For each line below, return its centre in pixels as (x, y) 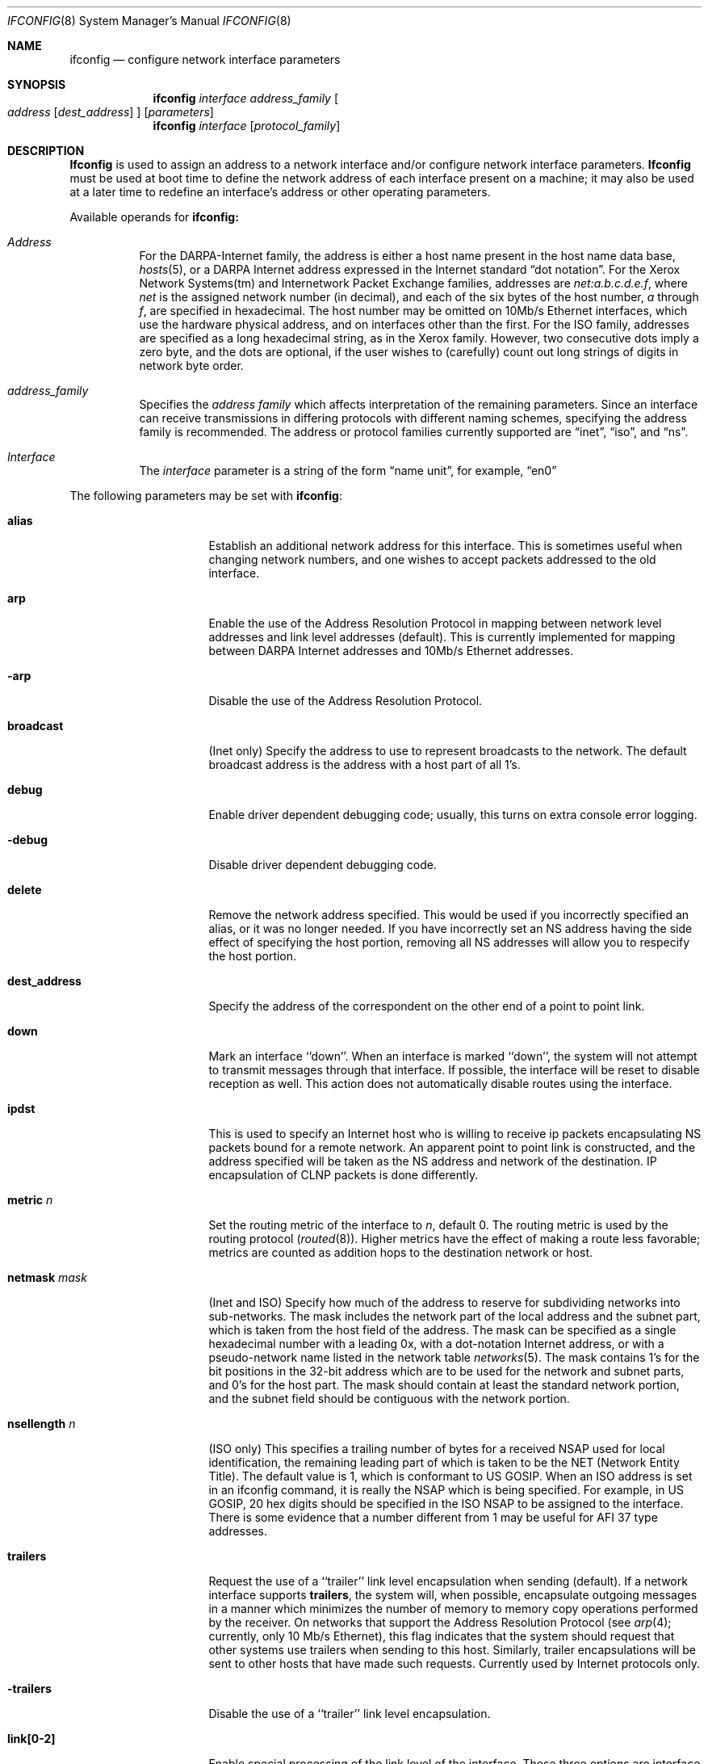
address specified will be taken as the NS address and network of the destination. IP (433, 1161)
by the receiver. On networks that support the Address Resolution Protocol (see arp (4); (440, 1622)
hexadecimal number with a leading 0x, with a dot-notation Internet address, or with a (436, 1344)
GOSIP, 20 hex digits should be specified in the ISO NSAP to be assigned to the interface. (446, 1504)
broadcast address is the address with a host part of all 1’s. (364, 764)
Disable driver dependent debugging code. (323, 865)
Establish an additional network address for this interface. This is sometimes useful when (445, 546)
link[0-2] (31, 1739)
